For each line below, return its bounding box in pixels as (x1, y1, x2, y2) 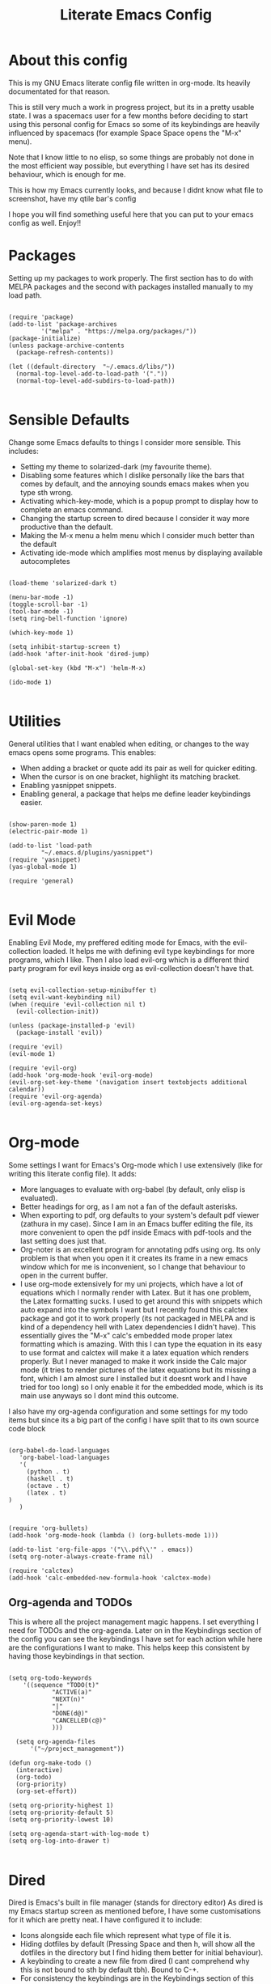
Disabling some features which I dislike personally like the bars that (19, 470, 245, 480)
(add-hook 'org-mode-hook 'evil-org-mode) (8, 1070, 154, 1079)
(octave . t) (26, 1482, 70, 1490)
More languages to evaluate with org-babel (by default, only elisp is (19, 1184, 246, 1194)
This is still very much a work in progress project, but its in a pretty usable (8, 102, 255, 112)
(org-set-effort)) (15, 1787, 78, 1795)
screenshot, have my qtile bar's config (8, 193, 137, 203)
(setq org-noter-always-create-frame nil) (8, 1552, 154, 1561)
